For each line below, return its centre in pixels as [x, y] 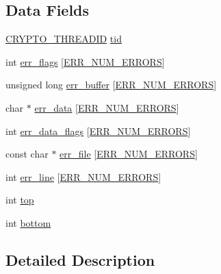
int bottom [28, 222]
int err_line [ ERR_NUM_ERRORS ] [83, 176]
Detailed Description [80, 259]
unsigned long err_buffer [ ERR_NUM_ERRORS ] [111, 85]
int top [20, 200]
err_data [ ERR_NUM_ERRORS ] [107, 107]
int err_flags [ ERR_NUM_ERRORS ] [85, 61]
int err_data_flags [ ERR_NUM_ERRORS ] [98, 130]
